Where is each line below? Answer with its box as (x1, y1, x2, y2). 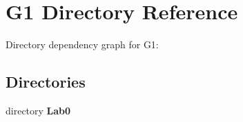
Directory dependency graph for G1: (6, 37, 159, 52)
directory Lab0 (6, 103, 71, 117)
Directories (6, 71, 86, 92)
